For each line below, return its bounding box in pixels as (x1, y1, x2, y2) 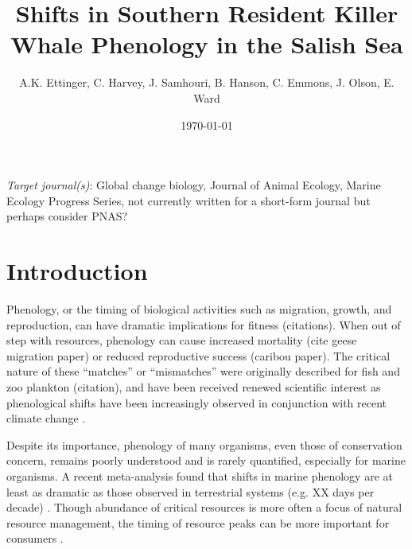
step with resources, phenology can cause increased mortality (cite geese (6, 332, 357, 348)
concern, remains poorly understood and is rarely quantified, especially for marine (6, 452, 406, 469)
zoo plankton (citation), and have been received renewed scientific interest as (6, 378, 381, 395)
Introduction (6, 255, 148, 287)
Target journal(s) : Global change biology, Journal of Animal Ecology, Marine (6, 177, 381, 193)
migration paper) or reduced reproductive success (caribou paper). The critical (6, 347, 391, 364)
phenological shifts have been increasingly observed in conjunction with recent (6, 394, 387, 411)
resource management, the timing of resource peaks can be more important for (6, 514, 390, 531)
